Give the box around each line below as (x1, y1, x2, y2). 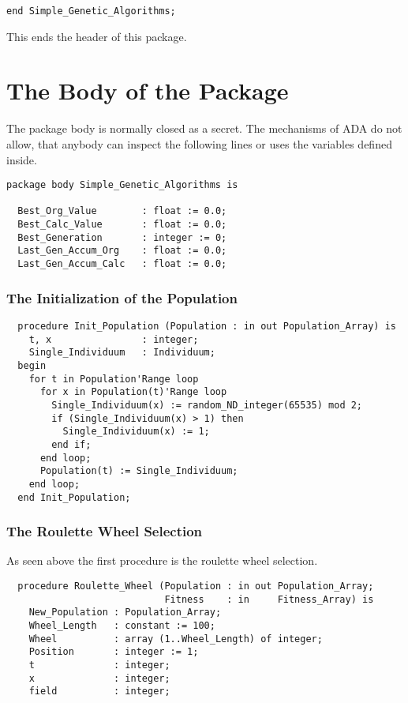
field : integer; (28, 686, 170, 697)
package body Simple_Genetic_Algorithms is (6, 179, 238, 191)
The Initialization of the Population (6, 288, 238, 307)
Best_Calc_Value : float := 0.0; (17, 219, 227, 231)
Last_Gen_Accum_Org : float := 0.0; (17, 245, 227, 257)
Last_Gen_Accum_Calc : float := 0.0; (17, 258, 227, 270)
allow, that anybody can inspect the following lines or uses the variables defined (6, 135, 392, 152)
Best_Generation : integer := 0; (17, 231, 227, 243)
